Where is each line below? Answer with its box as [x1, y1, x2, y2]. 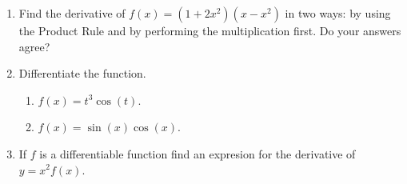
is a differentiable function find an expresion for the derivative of [39, 145, 356, 162]
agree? [18, 38, 50, 54]
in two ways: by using [285, 5, 391, 21]
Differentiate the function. [18, 65, 146, 82]
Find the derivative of [18, 5, 126, 21]
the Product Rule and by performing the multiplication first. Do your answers [18, 22, 401, 38]
